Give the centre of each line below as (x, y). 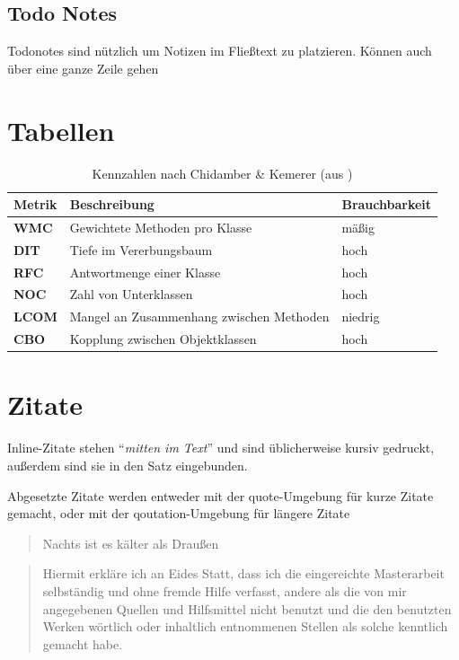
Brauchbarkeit (387, 204)
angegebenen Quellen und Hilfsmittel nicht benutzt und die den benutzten (247, 608)
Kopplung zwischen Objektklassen (163, 339)
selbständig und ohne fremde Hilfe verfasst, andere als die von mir (225, 590)
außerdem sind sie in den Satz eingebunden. (128, 465)
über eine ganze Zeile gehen (83, 68)
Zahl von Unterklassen (131, 294)
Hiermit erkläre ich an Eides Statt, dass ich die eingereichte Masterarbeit (243, 573)
